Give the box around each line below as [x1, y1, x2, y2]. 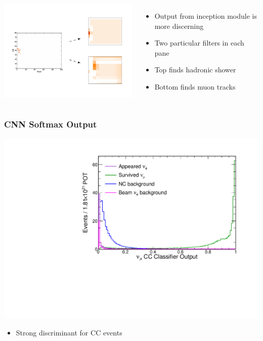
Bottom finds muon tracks [154, 81, 236, 92]
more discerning [154, 20, 204, 31]
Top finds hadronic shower [154, 64, 236, 75]
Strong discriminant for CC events [16, 327, 122, 338]
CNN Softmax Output [4, 118, 97, 131]
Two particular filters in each [154, 37, 244, 48]
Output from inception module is [154, 11, 257, 21]
